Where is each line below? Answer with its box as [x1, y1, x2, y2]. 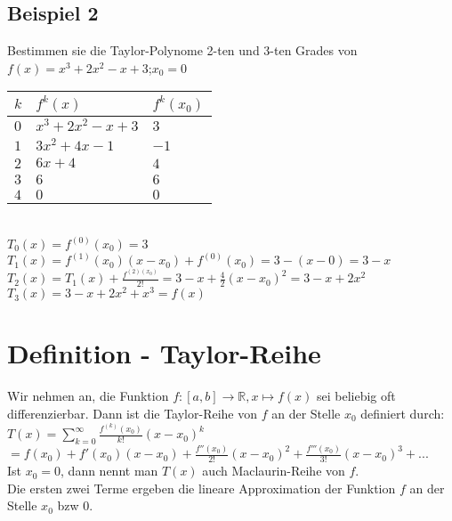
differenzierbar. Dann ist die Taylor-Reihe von [7, 403, 258, 422]
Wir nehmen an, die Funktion [7, 387, 169, 405]
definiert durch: [360, 403, 445, 422]
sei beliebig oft [316, 387, 396, 405]
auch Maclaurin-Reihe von [202, 461, 345, 480]
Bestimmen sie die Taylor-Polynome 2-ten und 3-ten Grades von [7, 41, 358, 60]
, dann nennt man [61, 461, 158, 480]
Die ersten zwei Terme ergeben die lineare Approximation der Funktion [7, 478, 396, 497]
